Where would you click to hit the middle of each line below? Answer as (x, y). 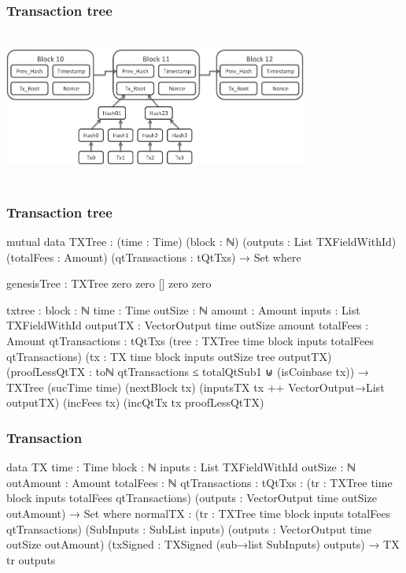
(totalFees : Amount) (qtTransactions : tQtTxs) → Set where (154, 257)
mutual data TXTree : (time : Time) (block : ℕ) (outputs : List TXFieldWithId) (201, 241)
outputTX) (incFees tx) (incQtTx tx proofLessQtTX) (135, 402)
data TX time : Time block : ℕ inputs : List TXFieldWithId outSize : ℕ (181, 467)
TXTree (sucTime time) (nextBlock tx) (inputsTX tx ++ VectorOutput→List (196, 387)
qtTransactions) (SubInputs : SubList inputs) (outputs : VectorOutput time (189, 528)
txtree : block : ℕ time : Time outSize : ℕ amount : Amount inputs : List (183, 309)
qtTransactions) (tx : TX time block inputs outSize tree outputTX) (169, 356)
